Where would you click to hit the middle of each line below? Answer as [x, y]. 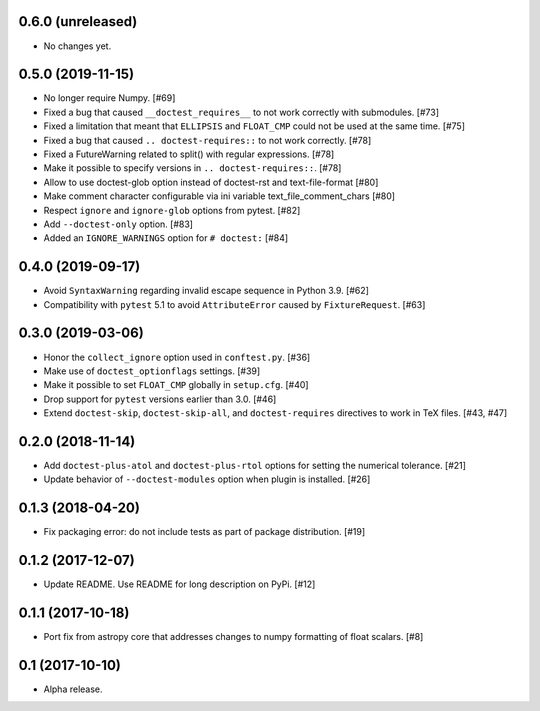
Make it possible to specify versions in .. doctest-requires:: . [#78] [192, 168]
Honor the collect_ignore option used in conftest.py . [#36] [177, 357]
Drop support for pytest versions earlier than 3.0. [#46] [160, 399]
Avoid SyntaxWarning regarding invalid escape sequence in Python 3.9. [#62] [206, 291]
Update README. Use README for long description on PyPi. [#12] [179, 584]
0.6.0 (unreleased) [78, 21]
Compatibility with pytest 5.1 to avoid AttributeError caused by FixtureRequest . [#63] [234, 304]
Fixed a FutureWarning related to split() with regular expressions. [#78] [189, 154]
